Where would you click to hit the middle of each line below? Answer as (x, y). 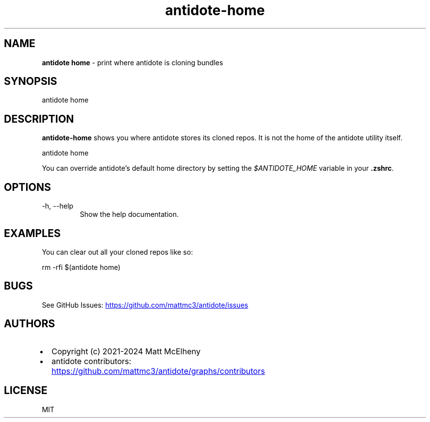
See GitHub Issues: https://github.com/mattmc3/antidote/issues (145, 305)
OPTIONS (27, 187)
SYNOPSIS (31, 81)
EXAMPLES (32, 233)
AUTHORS (30, 324)
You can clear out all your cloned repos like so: (117, 252)
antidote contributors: (92, 361)
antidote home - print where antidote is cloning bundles (133, 62)
